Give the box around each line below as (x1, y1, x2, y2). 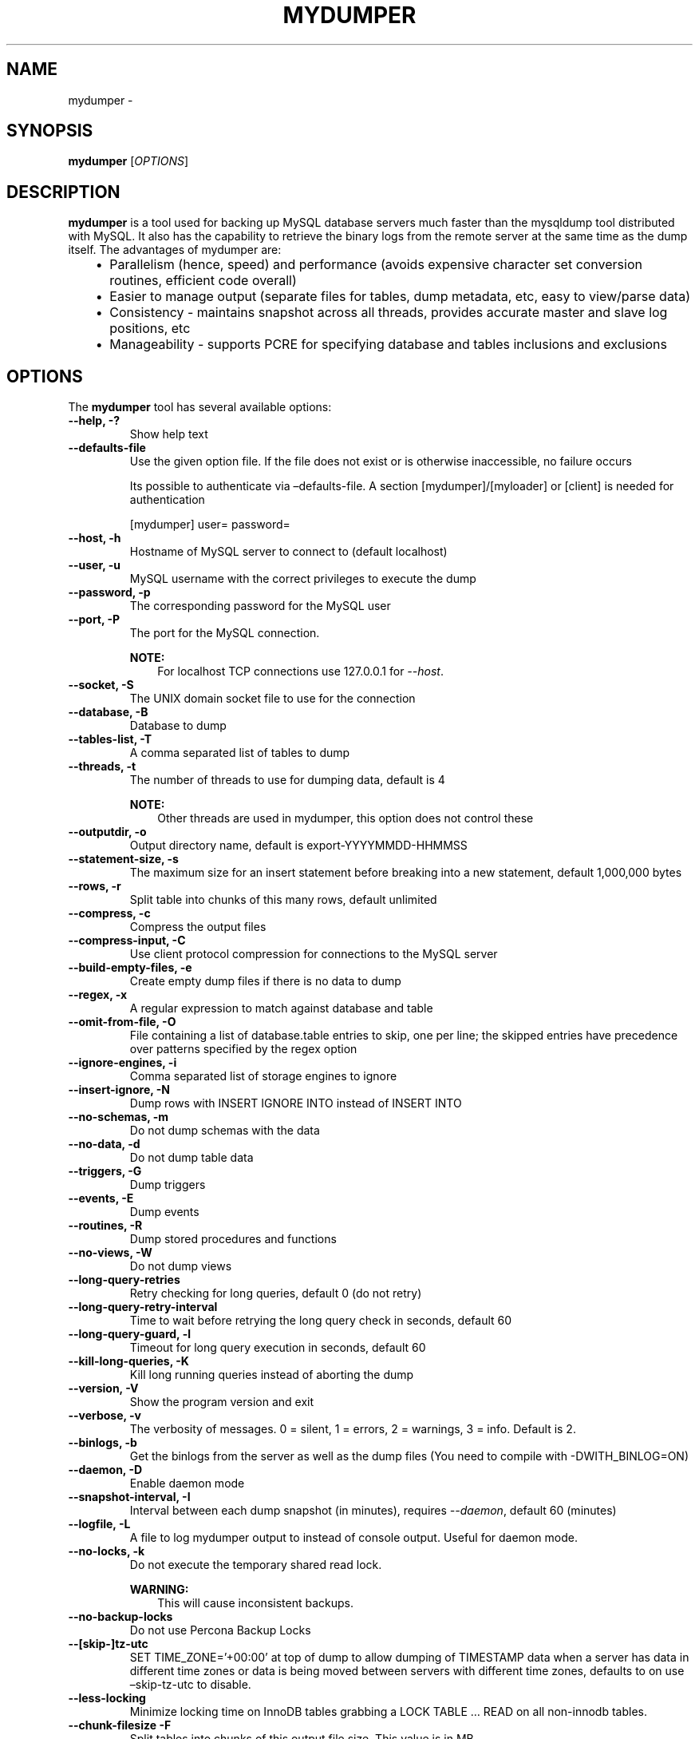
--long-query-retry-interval (68, 1300, 218, 1314)
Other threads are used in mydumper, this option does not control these (157, 811, 534, 826)
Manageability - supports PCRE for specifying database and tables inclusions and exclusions (109, 336, 667, 353)
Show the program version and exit (129, 1395, 314, 1409)
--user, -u (68, 558, 121, 572)
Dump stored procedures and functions (129, 1232, 337, 1246)
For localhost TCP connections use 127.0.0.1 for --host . (157, 664, 444, 679)
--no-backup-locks (68, 1610, 173, 1624)
